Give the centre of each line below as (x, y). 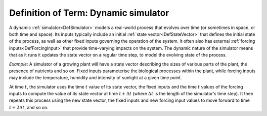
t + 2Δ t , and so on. (29, 107)
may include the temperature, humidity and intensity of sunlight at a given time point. (96, 78)
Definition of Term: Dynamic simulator (89, 13)
